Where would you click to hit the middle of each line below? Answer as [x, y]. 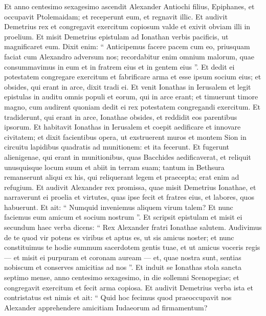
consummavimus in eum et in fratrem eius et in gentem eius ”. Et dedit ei [119, 66]
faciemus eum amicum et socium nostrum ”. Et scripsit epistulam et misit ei [123, 217]
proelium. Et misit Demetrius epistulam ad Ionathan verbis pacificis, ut [116, 36]
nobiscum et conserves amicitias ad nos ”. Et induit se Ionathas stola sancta [123, 267]
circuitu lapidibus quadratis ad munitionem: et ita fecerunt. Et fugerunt [117, 147]
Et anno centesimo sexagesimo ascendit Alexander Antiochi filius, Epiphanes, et [129, 6]
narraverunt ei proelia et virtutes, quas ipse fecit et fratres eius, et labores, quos [129, 197]
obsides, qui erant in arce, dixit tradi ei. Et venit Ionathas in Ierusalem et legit [128, 86]
